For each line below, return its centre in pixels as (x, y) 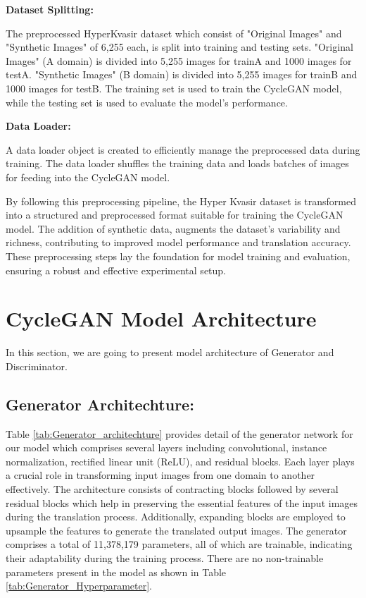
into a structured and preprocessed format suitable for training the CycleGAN (175, 215)
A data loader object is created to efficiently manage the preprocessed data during (183, 149)
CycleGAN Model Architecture (161, 318)
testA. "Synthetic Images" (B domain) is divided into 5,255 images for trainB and (182, 74)
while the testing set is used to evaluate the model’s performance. (147, 102)
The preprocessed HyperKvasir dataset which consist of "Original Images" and (174, 33)
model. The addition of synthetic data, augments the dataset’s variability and (173, 228)
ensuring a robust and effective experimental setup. (116, 270)
